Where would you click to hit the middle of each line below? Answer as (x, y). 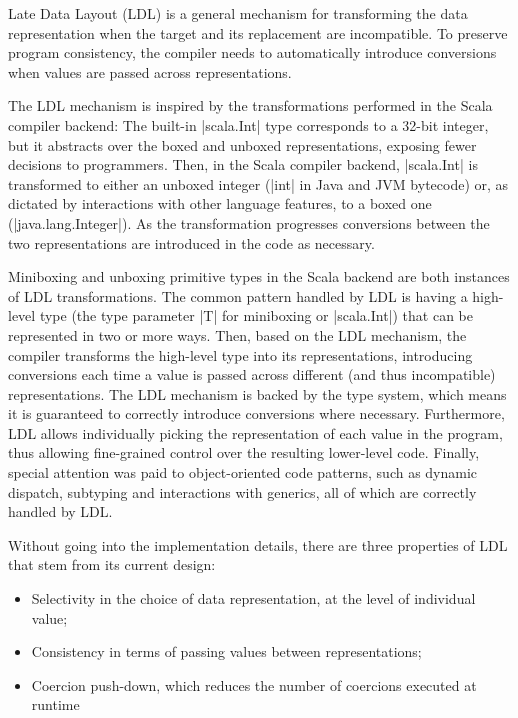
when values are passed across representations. (150, 71)
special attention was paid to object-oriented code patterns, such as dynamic (243, 472)
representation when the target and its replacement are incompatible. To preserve (258, 32)
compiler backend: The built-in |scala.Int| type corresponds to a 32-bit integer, (248, 124)
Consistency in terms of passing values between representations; (226, 651)
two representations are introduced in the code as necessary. (191, 242)
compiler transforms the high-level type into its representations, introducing (240, 354)
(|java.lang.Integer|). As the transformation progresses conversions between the (249, 222)
